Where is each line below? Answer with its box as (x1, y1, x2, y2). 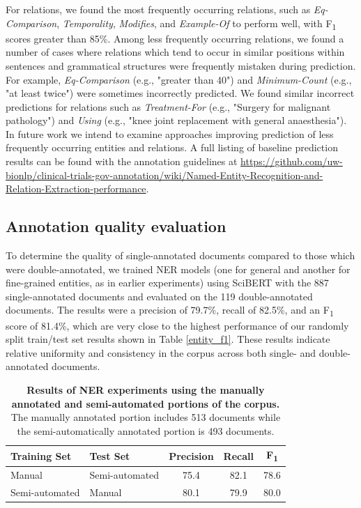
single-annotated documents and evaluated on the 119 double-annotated (6, 288, 313, 303)
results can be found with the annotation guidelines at (6, 154, 238, 169)
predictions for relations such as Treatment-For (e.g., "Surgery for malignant (6, 99, 331, 114)
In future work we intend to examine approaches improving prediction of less (6, 126, 334, 141)
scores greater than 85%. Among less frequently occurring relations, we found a (6, 31, 344, 45)
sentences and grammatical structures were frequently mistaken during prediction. (6, 58, 356, 72)
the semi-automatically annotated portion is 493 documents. (17, 423, 275, 438)
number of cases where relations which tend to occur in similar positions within (6, 45, 345, 59)
